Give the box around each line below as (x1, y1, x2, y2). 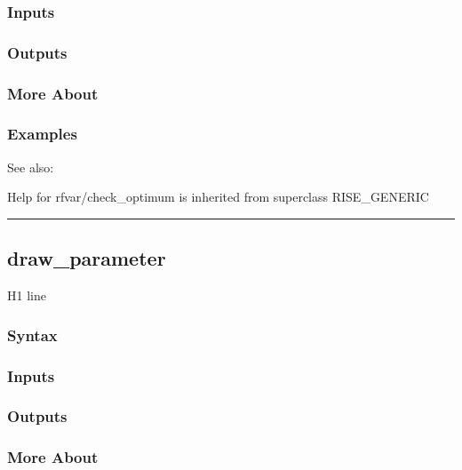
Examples (7, 123, 77, 145)
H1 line (7, 286, 46, 305)
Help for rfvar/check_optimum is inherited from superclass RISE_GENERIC (7, 187, 429, 206)
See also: (7, 157, 54, 176)
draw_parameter (7, 244, 166, 272)
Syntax (7, 323, 58, 346)
